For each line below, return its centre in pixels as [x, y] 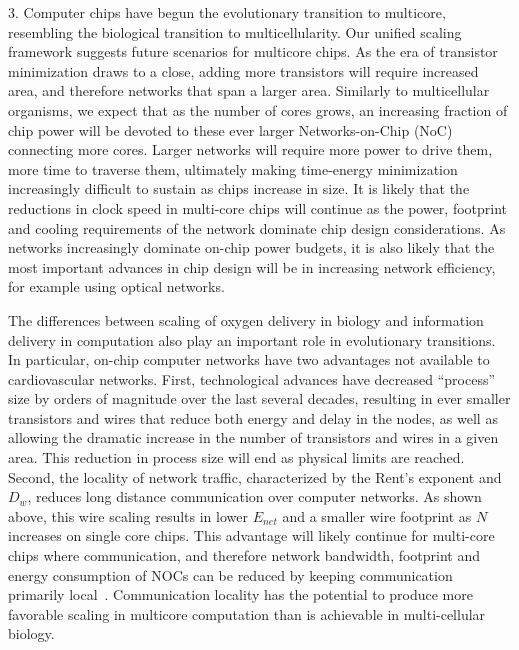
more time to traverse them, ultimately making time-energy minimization [233, 168]
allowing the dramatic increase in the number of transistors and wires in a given [253, 437]
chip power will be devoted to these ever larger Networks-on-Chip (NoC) [230, 129]
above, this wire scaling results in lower [128, 515]
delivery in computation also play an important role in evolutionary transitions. [252, 339]
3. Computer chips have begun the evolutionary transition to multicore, [227, 12]
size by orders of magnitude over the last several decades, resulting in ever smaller [259, 398]
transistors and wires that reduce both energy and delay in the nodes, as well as [253, 417]
